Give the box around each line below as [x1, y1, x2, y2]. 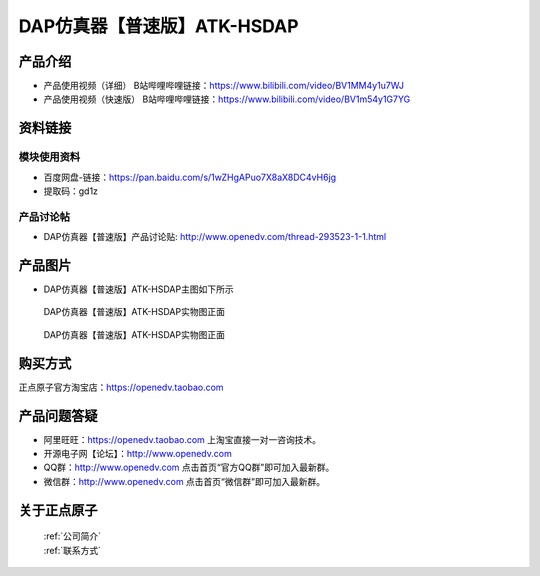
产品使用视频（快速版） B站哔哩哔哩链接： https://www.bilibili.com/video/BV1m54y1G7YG [43, 93, 411, 105]
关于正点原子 [18, 501, 98, 519]
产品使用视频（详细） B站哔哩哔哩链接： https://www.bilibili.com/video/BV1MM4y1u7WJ [43, 80, 405, 92]
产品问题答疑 [18, 407, 98, 424]
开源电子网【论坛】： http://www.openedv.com [43, 448, 232, 460]
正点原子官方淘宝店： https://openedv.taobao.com [18, 381, 224, 393]
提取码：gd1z [43, 185, 99, 197]
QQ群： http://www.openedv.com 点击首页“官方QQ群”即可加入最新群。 [43, 461, 335, 474]
